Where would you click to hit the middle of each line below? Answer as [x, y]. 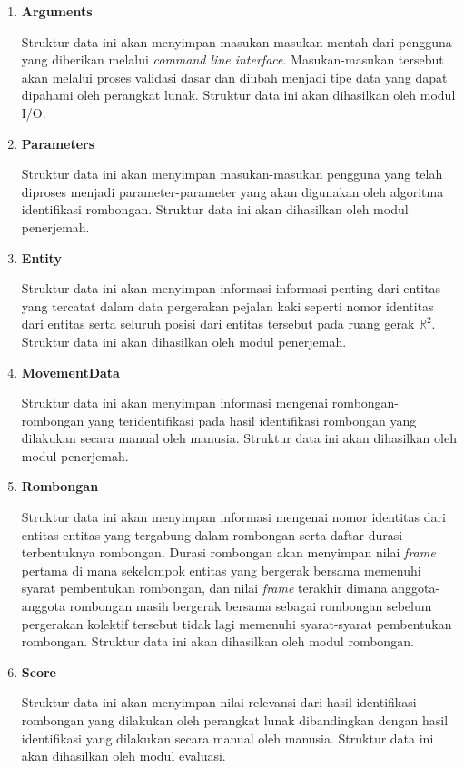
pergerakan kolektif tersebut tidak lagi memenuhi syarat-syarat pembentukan [237, 623]
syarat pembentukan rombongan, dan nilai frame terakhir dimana [204, 588]
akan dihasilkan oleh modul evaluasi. [123, 756]
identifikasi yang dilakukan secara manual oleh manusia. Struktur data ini [227, 738]
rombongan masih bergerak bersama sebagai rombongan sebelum [251, 606]
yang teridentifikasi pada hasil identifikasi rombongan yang [252, 420]
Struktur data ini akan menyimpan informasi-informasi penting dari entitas [231, 288]
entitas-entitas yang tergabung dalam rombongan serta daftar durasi [212, 534]
